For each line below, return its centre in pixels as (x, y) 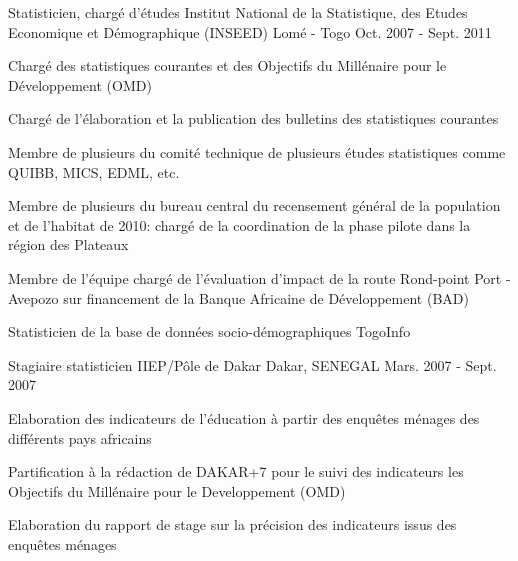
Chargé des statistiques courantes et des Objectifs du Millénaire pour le (227, 65)
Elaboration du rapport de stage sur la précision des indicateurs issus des (232, 524)
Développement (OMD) (80, 84)
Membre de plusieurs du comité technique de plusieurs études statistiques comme (257, 151)
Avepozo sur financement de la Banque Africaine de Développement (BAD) (238, 297)
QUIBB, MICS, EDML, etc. (94, 171)
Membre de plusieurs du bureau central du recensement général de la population (254, 205)
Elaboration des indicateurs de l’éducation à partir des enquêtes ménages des (244, 417)
